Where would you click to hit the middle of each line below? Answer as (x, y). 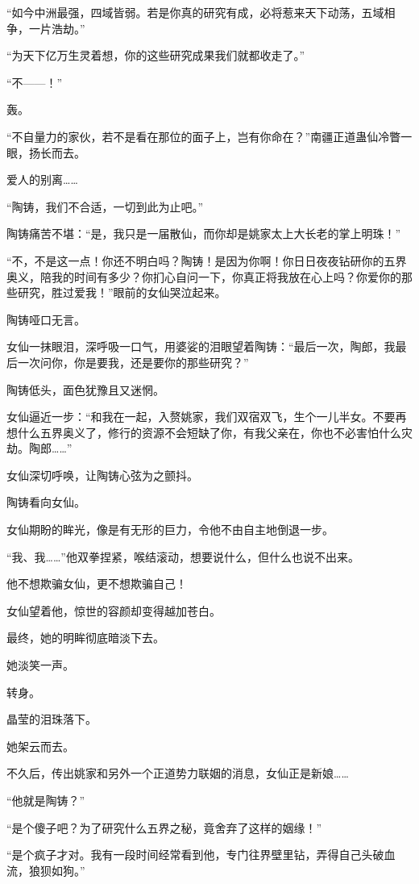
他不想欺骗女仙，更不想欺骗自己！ (97, 584)
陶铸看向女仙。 (46, 502)
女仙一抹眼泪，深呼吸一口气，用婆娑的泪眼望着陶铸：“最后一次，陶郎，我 (201, 346)
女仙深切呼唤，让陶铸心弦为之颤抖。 (102, 475)
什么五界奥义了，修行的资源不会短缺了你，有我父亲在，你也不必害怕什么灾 (215, 432)
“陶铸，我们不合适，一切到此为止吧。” (105, 206)
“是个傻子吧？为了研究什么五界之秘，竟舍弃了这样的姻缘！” (164, 827)
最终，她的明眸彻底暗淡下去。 (85, 638)
